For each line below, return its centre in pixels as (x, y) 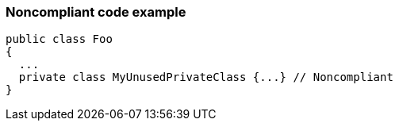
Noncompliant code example (96, 12)
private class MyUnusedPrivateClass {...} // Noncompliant (206, 77)
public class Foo (59, 39)
